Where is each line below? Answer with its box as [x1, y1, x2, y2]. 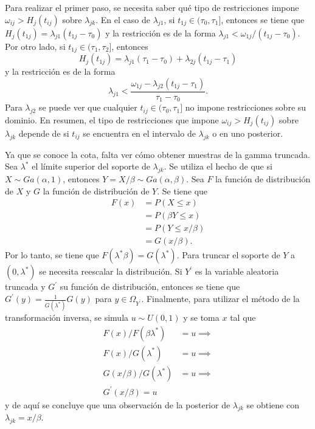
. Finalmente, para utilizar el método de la [141, 292, 300, 305]
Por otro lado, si [5, 39, 66, 52]
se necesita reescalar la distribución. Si [39, 265, 182, 278]
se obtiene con [246, 398, 299, 411]
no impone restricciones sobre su [185, 101, 306, 114]
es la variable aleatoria [195, 265, 279, 278]
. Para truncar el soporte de [176, 249, 280, 261]
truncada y [5, 280, 46, 293]
